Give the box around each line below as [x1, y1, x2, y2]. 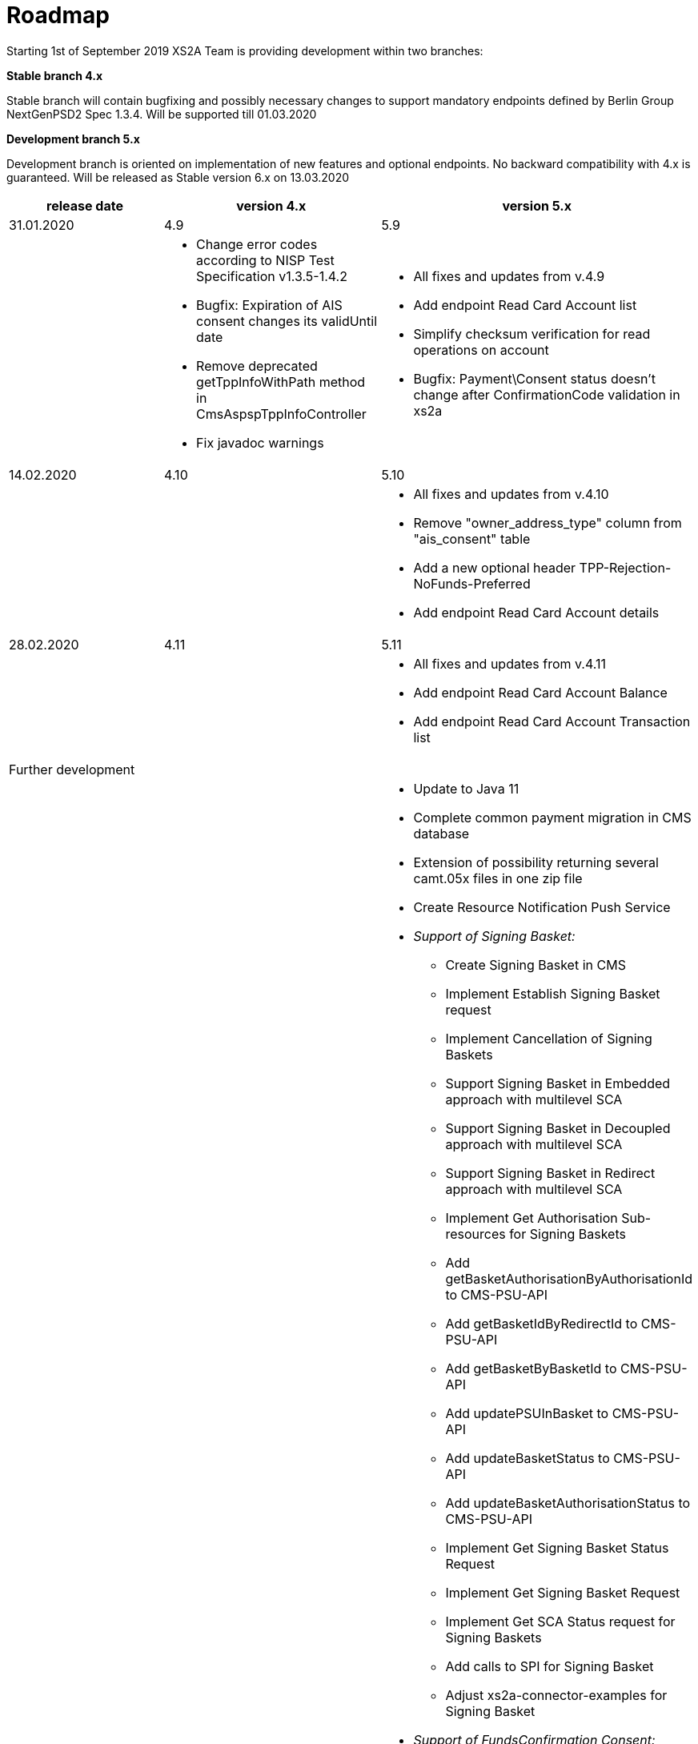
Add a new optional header [413, 559, 576, 576]
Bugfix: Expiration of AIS [196, 296, 343, 313]
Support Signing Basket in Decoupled [445, 1119, 671, 1136]
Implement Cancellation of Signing [445, 1030, 652, 1047]
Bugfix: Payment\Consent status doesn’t [413, 370, 656, 387]
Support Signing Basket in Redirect [445, 1164, 656, 1181]
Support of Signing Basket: [413, 927, 576, 944]
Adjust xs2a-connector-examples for [445, 1686, 668, 1703]
